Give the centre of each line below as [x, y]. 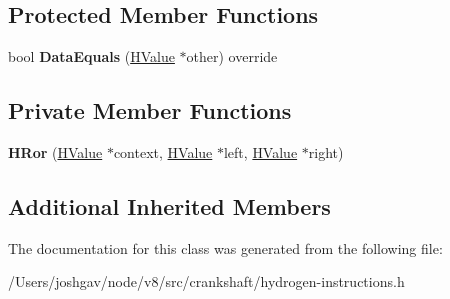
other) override [232, 56]
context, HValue [163, 152]
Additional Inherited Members [169, 205]
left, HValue [260, 152]
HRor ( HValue [55, 152]
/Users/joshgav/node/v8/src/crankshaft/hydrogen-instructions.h [206, 281]
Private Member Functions [150, 110]
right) [326, 152]
